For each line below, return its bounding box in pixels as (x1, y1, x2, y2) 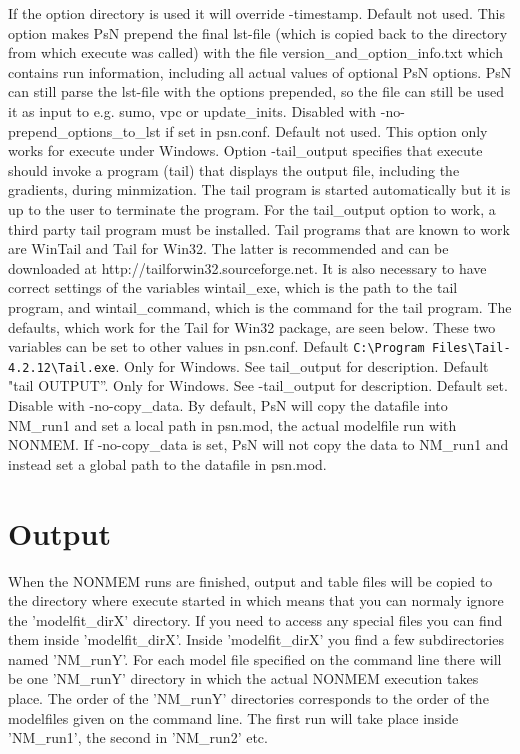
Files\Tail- (431, 341, 511, 356)
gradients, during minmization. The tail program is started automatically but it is (8, 179, 511, 200)
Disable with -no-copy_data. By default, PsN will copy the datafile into (8, 395, 448, 415)
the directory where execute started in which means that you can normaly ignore (8, 590, 504, 611)
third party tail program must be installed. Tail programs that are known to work (8, 218, 510, 239)
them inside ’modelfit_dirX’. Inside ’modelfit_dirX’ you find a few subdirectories (8, 629, 504, 650)
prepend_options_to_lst (8, 120, 161, 141)
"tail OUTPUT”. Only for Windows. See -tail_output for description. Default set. (8, 375, 508, 396)
